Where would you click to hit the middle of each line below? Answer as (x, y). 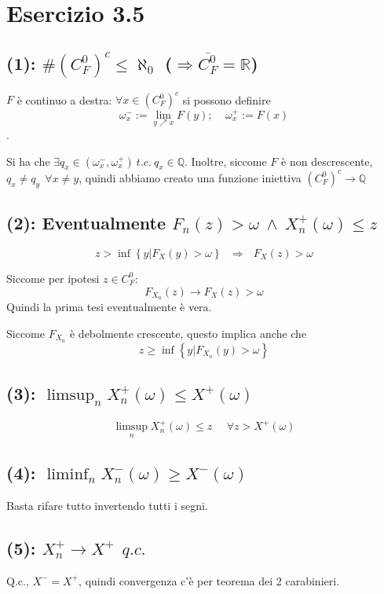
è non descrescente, (327, 161)
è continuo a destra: (64, 99)
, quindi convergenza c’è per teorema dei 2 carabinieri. (209, 580)
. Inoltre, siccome (225, 161)
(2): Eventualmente (86, 223)
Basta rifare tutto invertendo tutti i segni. (107, 505)
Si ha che (28, 161)
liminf (68, 474)
